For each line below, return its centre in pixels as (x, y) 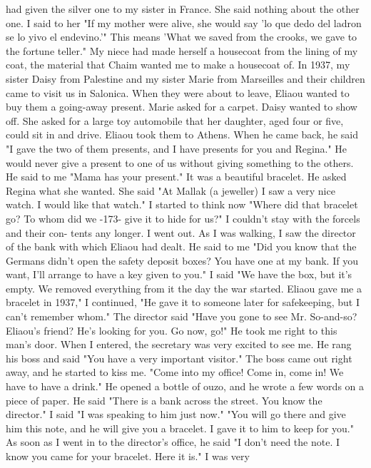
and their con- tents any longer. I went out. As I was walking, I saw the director (181, 232)
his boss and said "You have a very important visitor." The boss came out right (179, 358)
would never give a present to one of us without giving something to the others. (180, 162)
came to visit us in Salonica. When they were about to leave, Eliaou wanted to (178, 92)
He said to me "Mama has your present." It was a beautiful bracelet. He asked (176, 177)
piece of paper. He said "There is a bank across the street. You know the (164, 400)
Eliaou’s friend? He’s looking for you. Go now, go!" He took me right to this (172, 330)
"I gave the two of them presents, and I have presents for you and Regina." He (177, 148)
